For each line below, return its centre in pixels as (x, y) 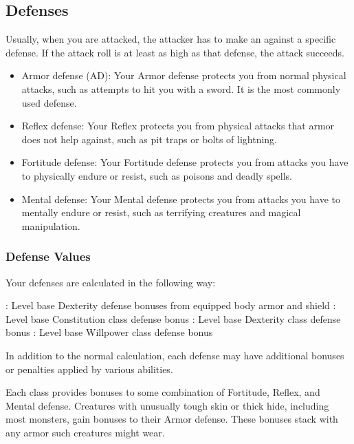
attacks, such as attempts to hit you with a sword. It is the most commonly (181, 88)
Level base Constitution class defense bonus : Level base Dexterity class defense (173, 318)
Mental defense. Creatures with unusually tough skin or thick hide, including (167, 405)
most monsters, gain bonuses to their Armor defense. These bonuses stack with (172, 419)
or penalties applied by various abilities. (89, 369)
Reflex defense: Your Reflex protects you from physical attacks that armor (178, 126)
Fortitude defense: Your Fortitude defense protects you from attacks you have (185, 162)
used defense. (49, 102)
